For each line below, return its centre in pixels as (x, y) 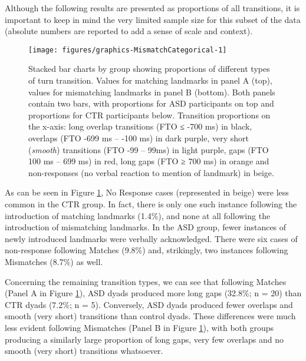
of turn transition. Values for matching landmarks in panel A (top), (150, 80)
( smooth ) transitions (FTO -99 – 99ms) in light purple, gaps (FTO (149, 149)
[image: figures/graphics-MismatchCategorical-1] (128, 50)
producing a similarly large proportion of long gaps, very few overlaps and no (144, 339)
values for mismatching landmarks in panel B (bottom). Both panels (152, 92)
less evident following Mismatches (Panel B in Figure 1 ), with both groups (139, 327)
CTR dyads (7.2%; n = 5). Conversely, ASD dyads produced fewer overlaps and (149, 304)
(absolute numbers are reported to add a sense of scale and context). (129, 31)
